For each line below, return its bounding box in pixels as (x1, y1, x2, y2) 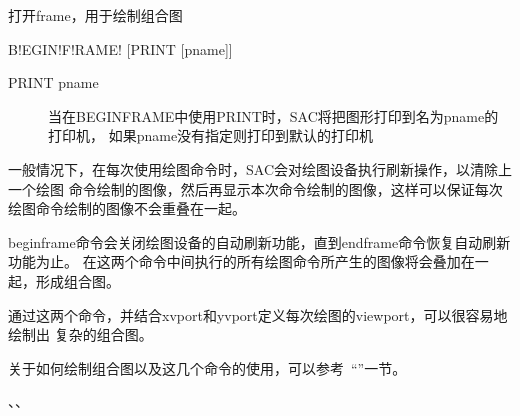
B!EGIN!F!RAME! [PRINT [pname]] (8, 38, 233, 59)
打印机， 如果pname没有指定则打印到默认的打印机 (48, 125, 374, 146)
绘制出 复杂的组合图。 (8, 324, 153, 345)
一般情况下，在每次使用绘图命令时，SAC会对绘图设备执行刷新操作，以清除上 (8, 158, 512, 179)
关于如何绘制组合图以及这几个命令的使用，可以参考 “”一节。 (8, 357, 407, 378)
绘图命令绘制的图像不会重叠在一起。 (8, 198, 246, 219)
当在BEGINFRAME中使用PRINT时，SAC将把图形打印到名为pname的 (48, 105, 499, 126)
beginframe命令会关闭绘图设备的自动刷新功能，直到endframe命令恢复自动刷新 (8, 231, 511, 252)
